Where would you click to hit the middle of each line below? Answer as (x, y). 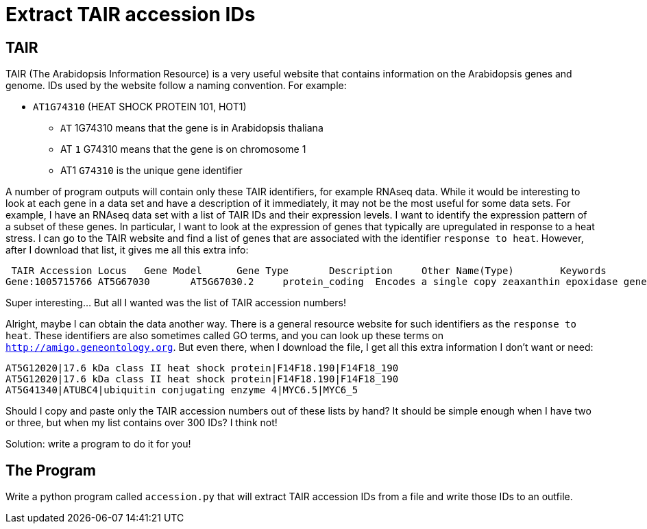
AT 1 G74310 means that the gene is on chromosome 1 (183, 149)
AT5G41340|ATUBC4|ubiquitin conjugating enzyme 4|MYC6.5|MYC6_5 (182, 390)
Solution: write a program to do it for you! (98, 444)
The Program (51, 470)
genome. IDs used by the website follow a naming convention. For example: (176, 86)
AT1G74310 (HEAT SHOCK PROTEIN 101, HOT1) (140, 107)
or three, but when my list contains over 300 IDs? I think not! (142, 423)
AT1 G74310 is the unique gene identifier (151, 171)
